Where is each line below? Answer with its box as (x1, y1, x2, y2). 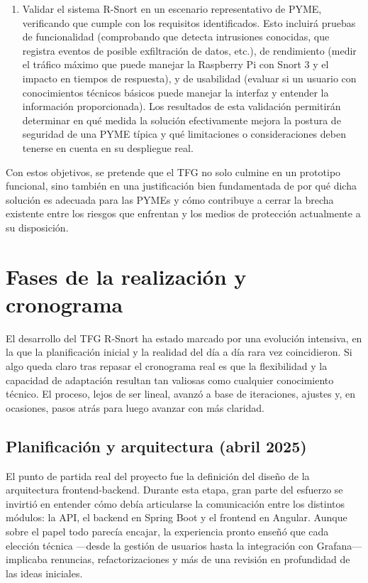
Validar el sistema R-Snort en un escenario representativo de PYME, (22, 1, 322, 16)
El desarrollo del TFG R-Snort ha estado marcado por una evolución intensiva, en (6, 330, 362, 345)
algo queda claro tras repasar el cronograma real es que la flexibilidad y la (6, 359, 328, 373)
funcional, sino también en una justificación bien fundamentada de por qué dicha (6, 178, 357, 193)
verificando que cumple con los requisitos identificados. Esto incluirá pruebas (22, 15, 356, 30)
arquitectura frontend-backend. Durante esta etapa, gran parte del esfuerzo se (6, 482, 343, 497)
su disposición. (6, 219, 69, 234)
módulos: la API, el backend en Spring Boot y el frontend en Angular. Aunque (6, 510, 347, 525)
